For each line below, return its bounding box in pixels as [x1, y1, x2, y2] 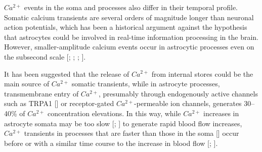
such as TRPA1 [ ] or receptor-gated [4, 98, 114, 109]
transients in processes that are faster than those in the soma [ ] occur [24, 128, 239, 138]
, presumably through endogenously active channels [99, 88, 258, 98]
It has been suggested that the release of [4, 68, 129, 79]
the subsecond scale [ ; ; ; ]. [4, 51, 86, 62]
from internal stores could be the [151, 68, 253, 79]
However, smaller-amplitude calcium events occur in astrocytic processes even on [4, 41, 254, 52]
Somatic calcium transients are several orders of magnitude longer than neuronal [4, 12, 254, 22]
